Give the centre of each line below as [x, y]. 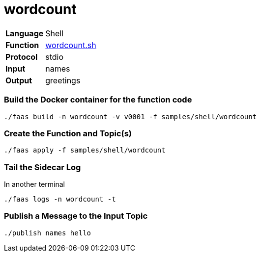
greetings [63, 80]
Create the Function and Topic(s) [68, 133]
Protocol [22, 57]
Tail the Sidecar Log [43, 167]
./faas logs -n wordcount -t [60, 199]
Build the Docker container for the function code [98, 100]
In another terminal [34, 184]
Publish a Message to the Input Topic [76, 216]
